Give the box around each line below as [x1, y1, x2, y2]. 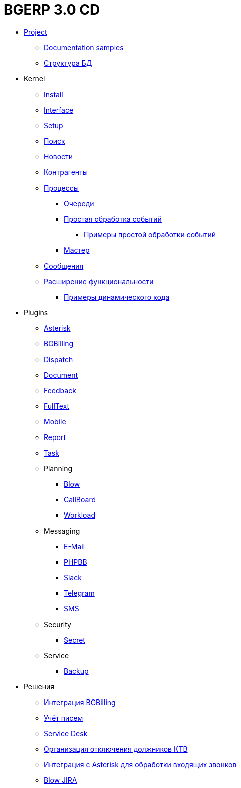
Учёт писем [44, 713, 83, 722]
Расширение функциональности [44, 277, 154, 286]
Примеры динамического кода [64, 292, 170, 301]
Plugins [24, 308, 48, 317]
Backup [64, 666, 89, 675]
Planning [44, 464, 72, 473]
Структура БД [44, 58, 92, 67]
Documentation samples [44, 43, 124, 52]
